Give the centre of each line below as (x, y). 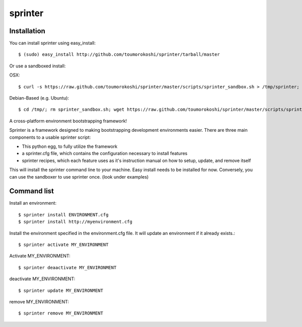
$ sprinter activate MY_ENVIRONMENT (63, 245)
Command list (32, 191)
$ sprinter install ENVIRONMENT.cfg (63, 215)
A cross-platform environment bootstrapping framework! (68, 121)
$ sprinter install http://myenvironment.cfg (75, 222)
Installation (27, 31)
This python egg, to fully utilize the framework (70, 146)
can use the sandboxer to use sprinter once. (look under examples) (79, 177)
